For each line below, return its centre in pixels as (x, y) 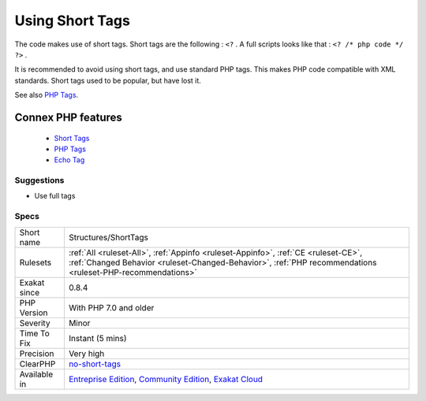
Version (34, 313)
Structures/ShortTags (108, 237)
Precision (37, 353)
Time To (35, 333)
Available (36, 374)
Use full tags (55, 196)
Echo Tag (69, 160)
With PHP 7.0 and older (111, 307)
